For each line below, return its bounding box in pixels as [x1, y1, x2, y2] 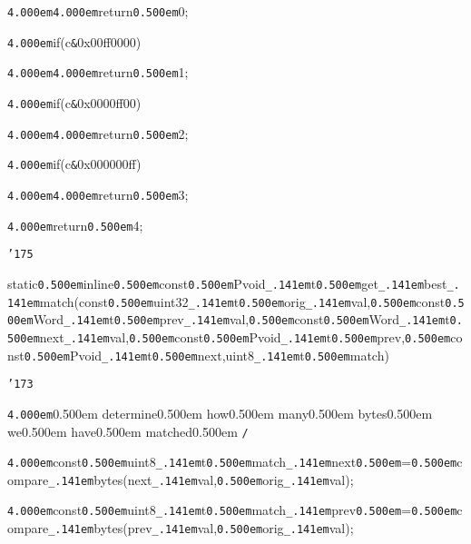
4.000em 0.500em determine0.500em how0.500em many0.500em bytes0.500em [7, 403, 433, 422]
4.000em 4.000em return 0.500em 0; [7, 2, 189, 20]
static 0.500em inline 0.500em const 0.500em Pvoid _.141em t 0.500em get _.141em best [7, 273, 447, 292]
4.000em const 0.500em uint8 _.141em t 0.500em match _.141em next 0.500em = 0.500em [7, 452, 457, 471]
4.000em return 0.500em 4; [7, 215, 143, 234]
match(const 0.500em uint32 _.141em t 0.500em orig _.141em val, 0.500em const [39, 292, 446, 311]
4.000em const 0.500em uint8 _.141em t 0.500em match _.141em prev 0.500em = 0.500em [7, 500, 457, 519]
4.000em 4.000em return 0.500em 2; [7, 124, 189, 143]
